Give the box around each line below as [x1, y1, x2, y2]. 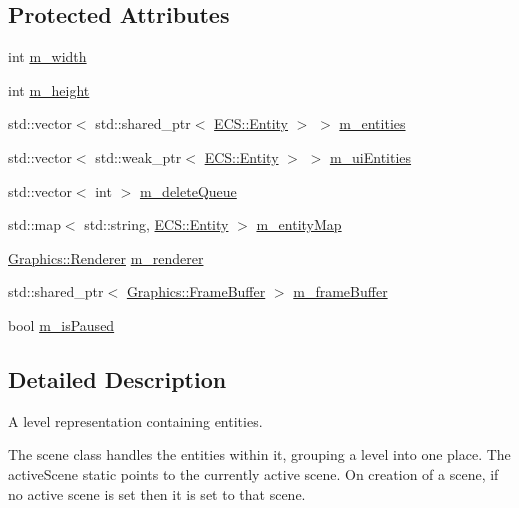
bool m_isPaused [8, 314, 115, 335]
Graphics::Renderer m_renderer [8, 247, 204, 268]
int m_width [8, 46, 87, 67]
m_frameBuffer [293, 281, 388, 302]
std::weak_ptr [95, 146, 182, 167]
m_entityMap [256, 214, 342, 235]
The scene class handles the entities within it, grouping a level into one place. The [8, 444, 511, 465]
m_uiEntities [329, 146, 412, 167]
